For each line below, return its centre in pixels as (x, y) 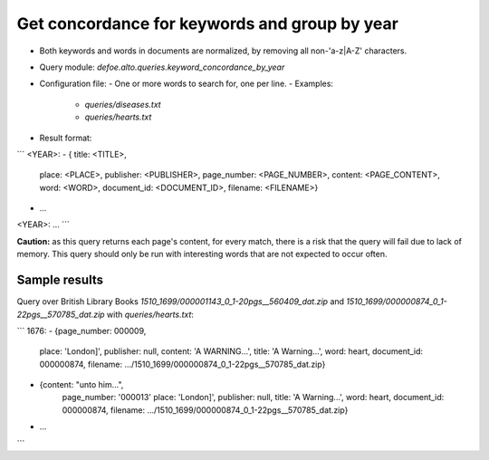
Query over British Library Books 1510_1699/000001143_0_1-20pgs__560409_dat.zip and (180, 302)
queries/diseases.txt (123, 104)
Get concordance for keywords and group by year (207, 24)
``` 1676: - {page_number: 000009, (81, 331)
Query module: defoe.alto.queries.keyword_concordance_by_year (162, 67)
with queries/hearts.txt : (150, 314)
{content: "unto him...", (81, 385)
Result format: (66, 138)
